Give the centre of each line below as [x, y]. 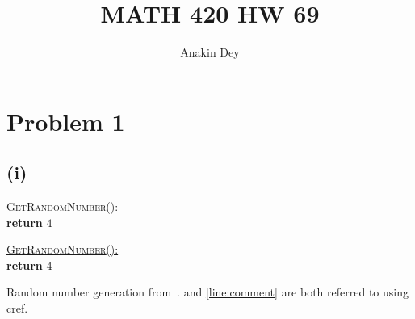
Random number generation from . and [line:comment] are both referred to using [207, 292]
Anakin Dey [210, 52]
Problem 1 [66, 121]
